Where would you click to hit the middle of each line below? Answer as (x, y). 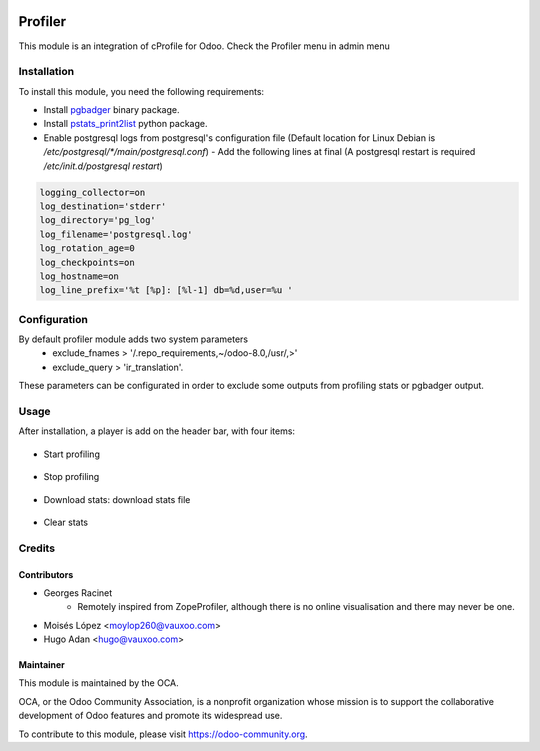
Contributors (46, 574)
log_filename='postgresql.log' (116, 234)
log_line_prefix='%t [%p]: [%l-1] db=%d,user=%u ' (166, 290)
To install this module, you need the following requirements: (141, 91)
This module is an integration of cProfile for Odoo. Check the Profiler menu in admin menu (204, 46)
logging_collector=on (92, 192)
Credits (36, 548)
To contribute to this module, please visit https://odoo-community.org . (163, 734)
